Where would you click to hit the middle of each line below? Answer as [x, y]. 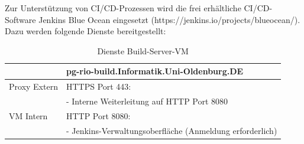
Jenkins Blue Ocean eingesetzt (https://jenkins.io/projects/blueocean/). [169, 19]
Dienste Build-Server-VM [143, 50]
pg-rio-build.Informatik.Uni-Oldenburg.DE [155, 71]
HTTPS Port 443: [98, 86]
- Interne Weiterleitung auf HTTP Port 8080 [147, 101]
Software [20, 19]
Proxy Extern [33, 86]
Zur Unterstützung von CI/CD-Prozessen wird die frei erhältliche [123, 8]
